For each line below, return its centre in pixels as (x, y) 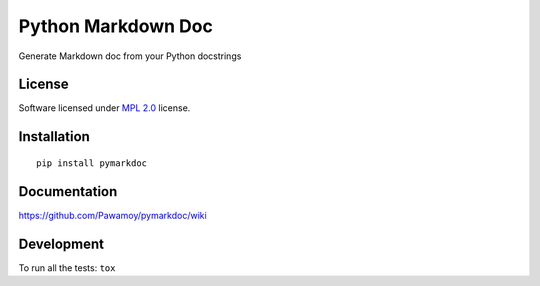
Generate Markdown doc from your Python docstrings (130, 56)
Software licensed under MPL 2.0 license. (104, 108)
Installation (54, 136)
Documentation (68, 191)
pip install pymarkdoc (92, 163)
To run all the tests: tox (67, 267)
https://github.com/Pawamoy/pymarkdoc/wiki (112, 215)
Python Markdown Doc (116, 26)
